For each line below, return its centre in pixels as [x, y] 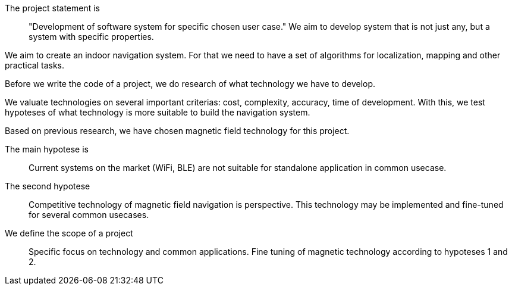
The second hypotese [48, 186]
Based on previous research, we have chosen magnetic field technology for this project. [177, 131]
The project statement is [52, 8]
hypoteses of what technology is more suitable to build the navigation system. [158, 112]
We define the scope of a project [69, 233]
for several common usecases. [89, 215]
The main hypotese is [47, 149]
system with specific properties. [91, 37]
